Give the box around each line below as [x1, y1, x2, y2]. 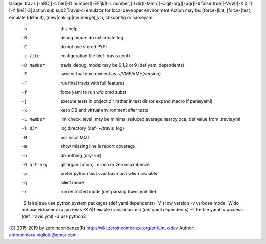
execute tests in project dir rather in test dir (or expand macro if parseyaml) [60, 98, 213, 104]
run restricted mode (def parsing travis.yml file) [60, 189, 157, 195]
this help [60, 26, 78, 32]
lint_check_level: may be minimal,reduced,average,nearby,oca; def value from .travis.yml [60, 116, 241, 122]
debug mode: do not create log [60, 35, 123, 40]
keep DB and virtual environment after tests [60, 107, 149, 113]
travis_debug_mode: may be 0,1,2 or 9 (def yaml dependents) [60, 62, 185, 68]
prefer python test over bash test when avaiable [60, 171, 158, 176]
